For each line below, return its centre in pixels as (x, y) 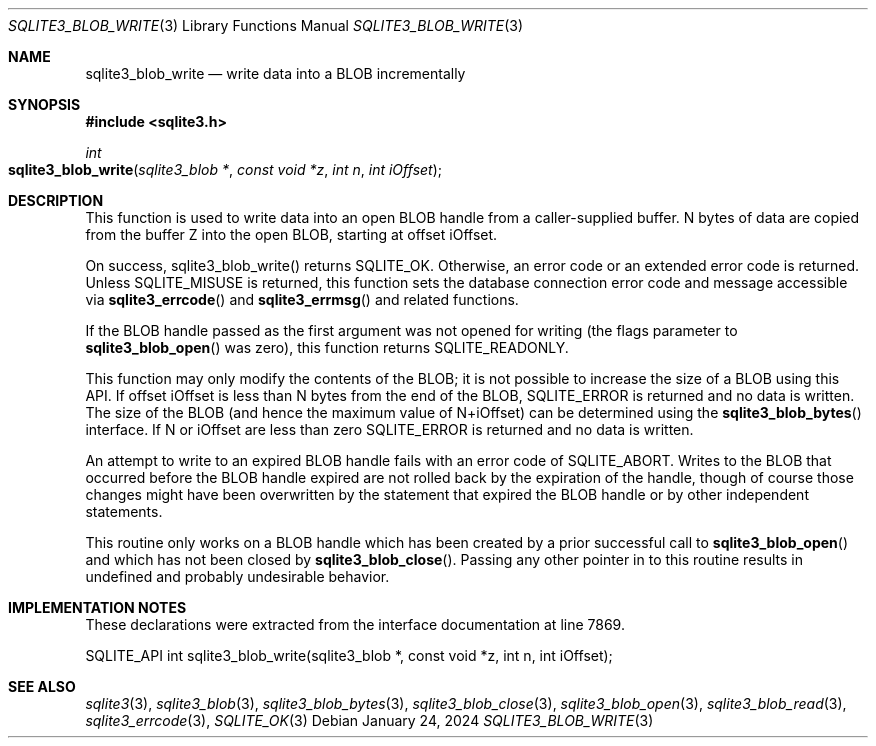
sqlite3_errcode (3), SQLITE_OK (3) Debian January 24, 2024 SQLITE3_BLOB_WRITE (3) (369, 720)
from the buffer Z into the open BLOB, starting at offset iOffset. (291, 234)
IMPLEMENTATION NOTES (97, 607)
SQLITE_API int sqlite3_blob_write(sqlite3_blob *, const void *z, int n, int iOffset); (349, 655)
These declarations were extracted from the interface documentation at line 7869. (355, 624)
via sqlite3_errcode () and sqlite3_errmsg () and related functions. (302, 299)
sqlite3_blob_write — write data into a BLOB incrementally (275, 73)
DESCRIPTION (56, 200)
